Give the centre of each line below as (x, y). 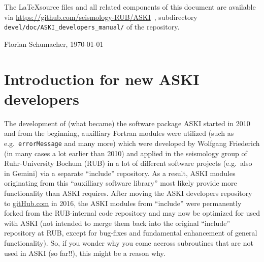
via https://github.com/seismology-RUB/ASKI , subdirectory (101, 17)
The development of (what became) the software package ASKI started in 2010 (127, 123)
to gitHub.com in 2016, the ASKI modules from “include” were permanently (123, 203)
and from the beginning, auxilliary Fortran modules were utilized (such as (119, 133)
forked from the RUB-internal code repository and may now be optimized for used (132, 213)
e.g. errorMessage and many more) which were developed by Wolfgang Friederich (132, 143)
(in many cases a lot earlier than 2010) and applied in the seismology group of (126, 153)
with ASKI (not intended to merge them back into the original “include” (117, 223)
